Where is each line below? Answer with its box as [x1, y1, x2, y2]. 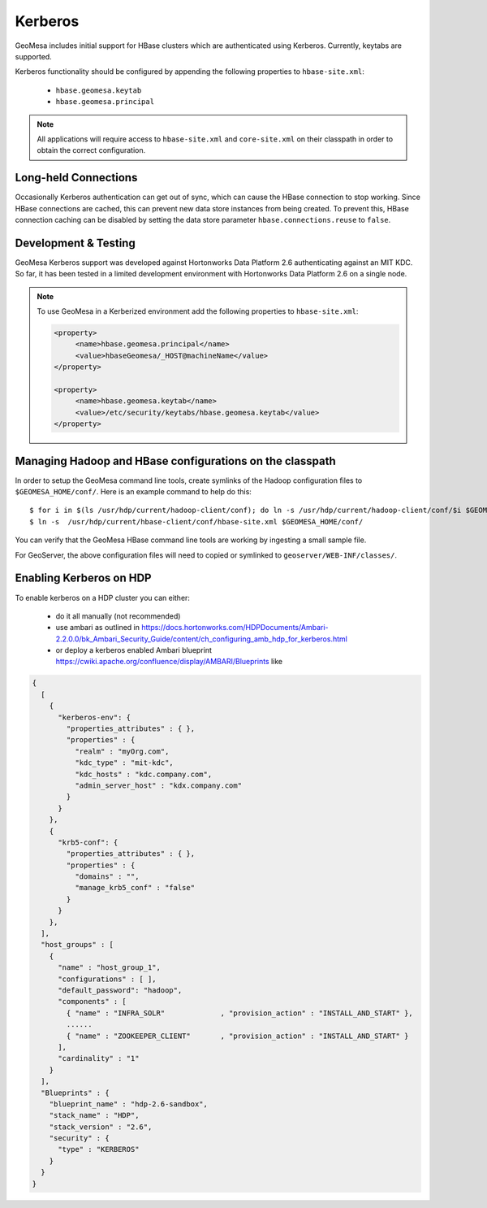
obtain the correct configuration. [37, 146, 146, 155]
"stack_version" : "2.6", [49, 1122, 153, 1132]
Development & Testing [15, 236, 136, 250]
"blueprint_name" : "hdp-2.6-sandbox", [49, 1099, 209, 1109]
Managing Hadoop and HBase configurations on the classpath [15, 454, 336, 467]
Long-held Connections [15, 171, 138, 185]
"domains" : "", [74, 872, 140, 881]
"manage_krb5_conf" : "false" [74, 883, 195, 893]
